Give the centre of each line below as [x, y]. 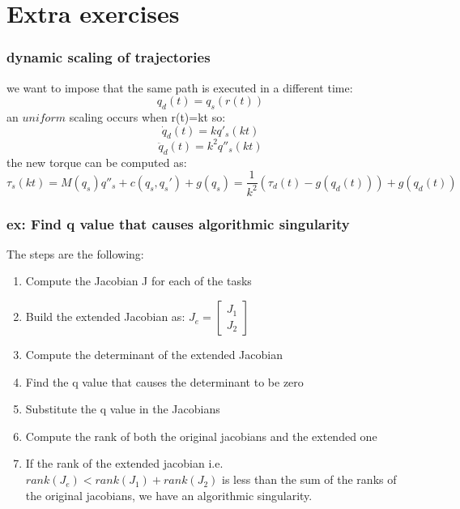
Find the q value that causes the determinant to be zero [164, 381]
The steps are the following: [75, 253]
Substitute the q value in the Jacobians [123, 409]
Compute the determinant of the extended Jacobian [154, 355]
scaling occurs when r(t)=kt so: [147, 116]
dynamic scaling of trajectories [109, 57]
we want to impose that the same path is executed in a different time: [180, 87]
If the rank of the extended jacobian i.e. [124, 463]
